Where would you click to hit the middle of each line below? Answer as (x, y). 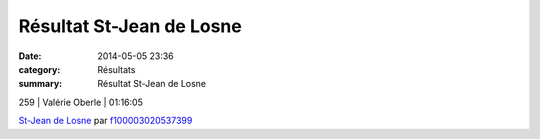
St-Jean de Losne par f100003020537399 (105, 121)
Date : (30, 56)
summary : (40, 84)
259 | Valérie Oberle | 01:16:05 (81, 102)
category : (39, 69)
